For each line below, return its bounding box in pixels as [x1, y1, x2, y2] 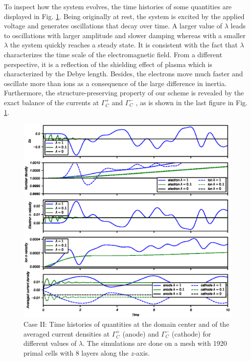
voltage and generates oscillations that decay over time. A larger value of [4, 21, 223, 31]
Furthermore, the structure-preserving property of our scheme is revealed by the [4, 88, 244, 98]
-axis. [134, 347, 150, 358]
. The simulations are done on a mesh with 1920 [83, 338, 227, 348]
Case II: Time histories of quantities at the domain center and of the [23, 319, 229, 329]
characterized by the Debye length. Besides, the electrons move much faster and [4, 68, 243, 79]
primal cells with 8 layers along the [23, 347, 129, 358]
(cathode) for [172, 328, 211, 338]
